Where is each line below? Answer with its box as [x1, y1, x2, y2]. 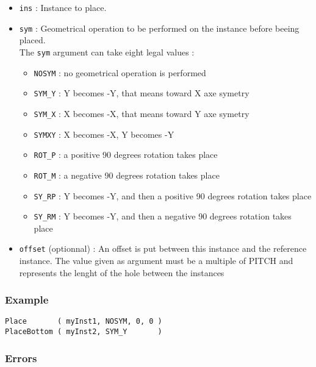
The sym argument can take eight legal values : [19, 45, 195, 58]
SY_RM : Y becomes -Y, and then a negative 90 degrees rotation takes [34, 210, 292, 223]
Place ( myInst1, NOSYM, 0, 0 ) [5, 317, 162, 326]
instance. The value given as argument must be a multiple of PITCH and [19, 254, 293, 267]
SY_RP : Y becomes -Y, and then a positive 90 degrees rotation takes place [34, 189, 312, 202]
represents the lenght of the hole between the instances [19, 266, 224, 279]
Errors [5, 350, 37, 365]
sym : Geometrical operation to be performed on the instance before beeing [19, 21, 300, 34]
